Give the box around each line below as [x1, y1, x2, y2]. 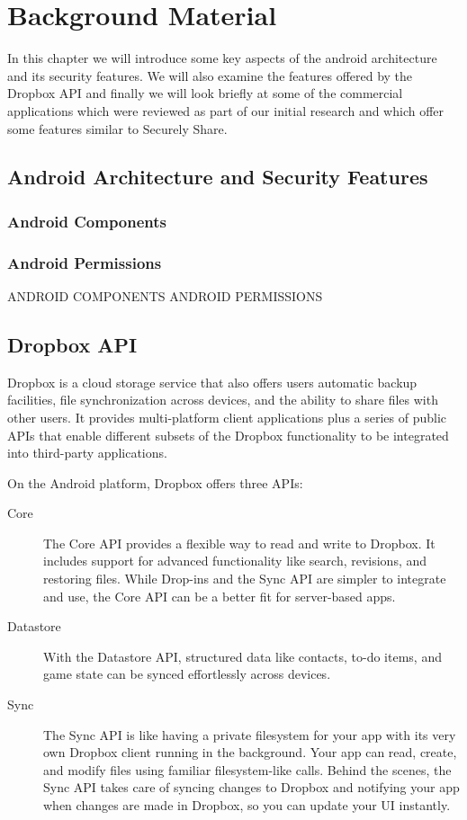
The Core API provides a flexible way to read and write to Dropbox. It [43, 533, 436, 552]
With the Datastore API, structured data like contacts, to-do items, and [43, 646, 442, 665]
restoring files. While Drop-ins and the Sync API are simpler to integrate [43, 569, 446, 588]
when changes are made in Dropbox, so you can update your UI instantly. [43, 796, 451, 815]
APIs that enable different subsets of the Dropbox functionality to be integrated [7, 425, 449, 444]
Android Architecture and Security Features [7, 163, 428, 191]
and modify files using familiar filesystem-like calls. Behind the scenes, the [43, 760, 452, 779]
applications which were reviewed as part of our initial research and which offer [7, 101, 445, 120]
